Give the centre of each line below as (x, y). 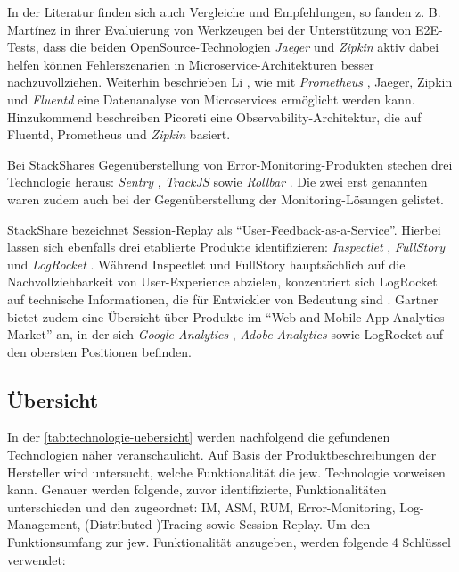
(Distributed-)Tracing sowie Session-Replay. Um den (228, 524)
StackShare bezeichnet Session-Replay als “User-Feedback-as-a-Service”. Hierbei (224, 229)
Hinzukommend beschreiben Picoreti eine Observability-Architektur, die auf (214, 116)
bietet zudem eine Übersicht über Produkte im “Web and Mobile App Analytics (226, 316)
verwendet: (37, 559)
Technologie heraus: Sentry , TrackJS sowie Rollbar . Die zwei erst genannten (217, 182)
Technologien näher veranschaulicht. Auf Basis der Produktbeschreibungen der (222, 455)
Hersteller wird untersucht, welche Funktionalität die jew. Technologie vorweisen (226, 472)
